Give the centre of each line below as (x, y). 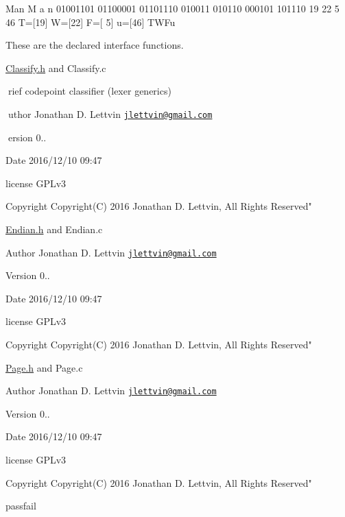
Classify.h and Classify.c (56, 68)
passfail (21, 506)
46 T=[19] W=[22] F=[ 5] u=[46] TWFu (91, 22)
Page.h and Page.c (44, 367)
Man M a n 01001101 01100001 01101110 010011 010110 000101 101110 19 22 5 (172, 8)
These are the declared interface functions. (95, 45)
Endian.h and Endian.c (54, 229)
